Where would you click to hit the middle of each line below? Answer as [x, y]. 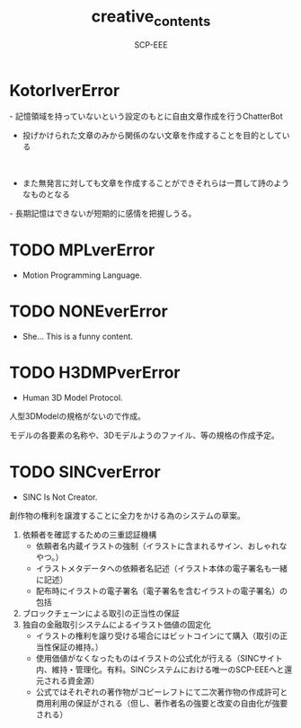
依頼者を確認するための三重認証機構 [89, 535]
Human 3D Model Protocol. [72, 398]
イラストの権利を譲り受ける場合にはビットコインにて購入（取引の [158, 636]
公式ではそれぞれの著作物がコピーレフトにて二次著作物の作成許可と [162, 692]
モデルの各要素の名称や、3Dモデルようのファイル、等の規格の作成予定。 [145, 435]
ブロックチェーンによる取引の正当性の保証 [101, 614]
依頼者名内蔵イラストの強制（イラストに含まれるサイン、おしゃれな [161, 546]
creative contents [151, 18]
